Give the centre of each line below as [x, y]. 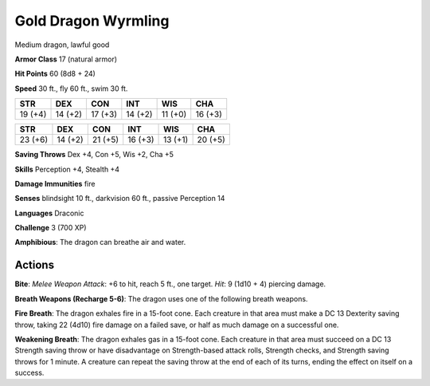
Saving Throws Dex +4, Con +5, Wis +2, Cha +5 [94, 155]
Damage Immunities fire [55, 183]
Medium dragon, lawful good [62, 45]
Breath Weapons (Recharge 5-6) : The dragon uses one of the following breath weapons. [161, 298]
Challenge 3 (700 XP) [51, 228]
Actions [35, 265]
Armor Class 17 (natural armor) [66, 59]
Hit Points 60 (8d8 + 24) [55, 74]
